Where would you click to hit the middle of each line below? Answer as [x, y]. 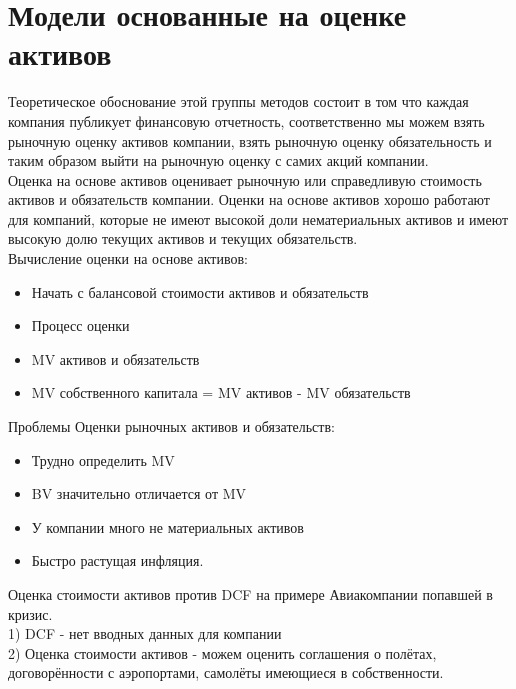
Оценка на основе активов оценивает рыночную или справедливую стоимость [245, 179]
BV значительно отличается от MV [139, 493]
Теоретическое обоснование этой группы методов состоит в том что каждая [238, 101]
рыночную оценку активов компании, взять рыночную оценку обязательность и [250, 140]
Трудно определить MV [103, 459]
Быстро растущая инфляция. [117, 560]
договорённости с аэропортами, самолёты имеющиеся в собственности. [226, 672]
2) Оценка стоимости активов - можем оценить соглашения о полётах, [222, 652]
